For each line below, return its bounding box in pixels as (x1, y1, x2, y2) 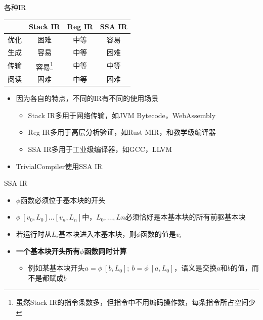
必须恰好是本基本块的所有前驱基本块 (125, 211, 246, 222)
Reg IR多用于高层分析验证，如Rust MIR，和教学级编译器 (28, 127, 216, 137)
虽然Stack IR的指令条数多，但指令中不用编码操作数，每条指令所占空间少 (16, 297, 256, 307)
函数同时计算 (84, 245, 127, 256)
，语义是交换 (174, 262, 217, 273)
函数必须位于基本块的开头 (20, 194, 106, 205)
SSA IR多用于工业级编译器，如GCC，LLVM (28, 144, 172, 154)
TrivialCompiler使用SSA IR (16, 161, 103, 171)
